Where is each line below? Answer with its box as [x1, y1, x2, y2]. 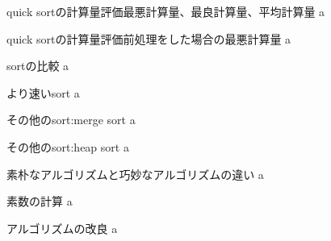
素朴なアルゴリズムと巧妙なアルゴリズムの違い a [6, 165, 264, 182]
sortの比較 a [6, 57, 69, 74]
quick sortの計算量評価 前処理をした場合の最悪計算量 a [6, 30, 291, 47]
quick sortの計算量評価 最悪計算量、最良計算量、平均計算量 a [6, 3, 325, 19]
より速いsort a [6, 84, 80, 101]
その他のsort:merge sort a [6, 111, 136, 128]
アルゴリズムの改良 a [6, 219, 118, 236]
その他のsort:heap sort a [6, 138, 129, 155]
